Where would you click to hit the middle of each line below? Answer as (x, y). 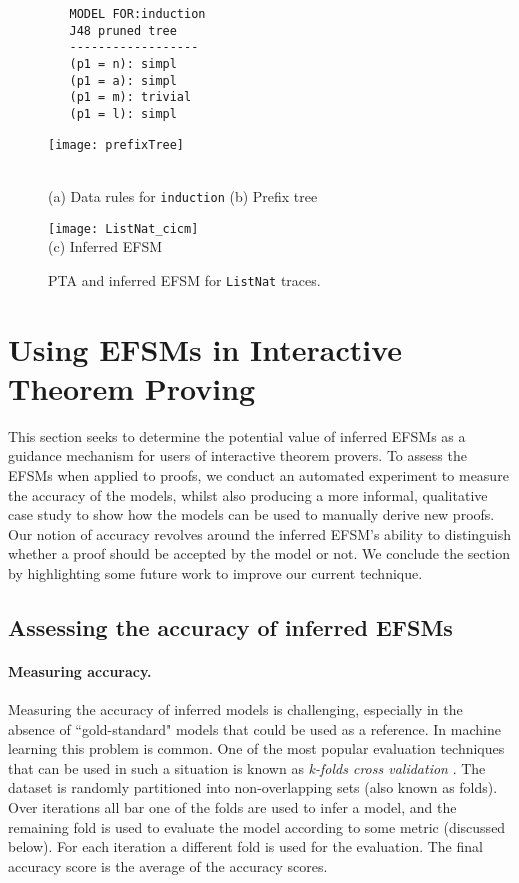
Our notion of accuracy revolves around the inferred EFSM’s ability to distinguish (260, 533)
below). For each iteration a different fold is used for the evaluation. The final (245, 846)
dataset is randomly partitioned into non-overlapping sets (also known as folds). (253, 787)
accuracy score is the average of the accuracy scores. (168, 865)
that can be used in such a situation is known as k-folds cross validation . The (247, 767)
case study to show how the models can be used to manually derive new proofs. (251, 514)
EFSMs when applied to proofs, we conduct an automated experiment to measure (258, 474)
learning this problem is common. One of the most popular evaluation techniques (256, 748)
